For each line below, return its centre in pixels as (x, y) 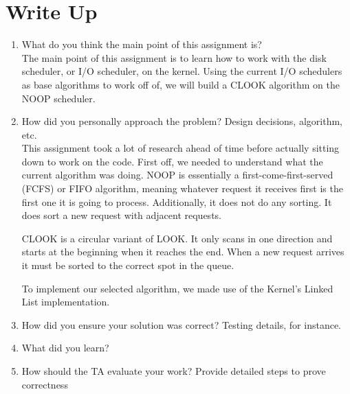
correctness (45, 384)
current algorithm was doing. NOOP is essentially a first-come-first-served (177, 175)
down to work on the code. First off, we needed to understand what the (172, 161)
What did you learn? (65, 348)
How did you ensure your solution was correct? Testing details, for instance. (181, 324)
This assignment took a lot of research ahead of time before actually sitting (181, 148)
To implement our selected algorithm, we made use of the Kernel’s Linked (177, 288)
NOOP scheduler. (58, 98)
